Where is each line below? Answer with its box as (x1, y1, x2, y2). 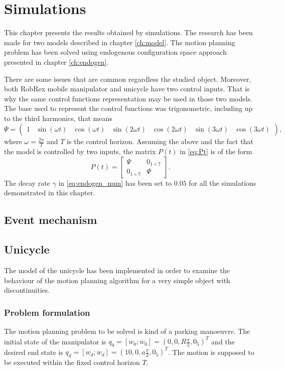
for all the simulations (189, 177, 256, 188)
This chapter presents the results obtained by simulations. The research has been (4, 27, 253, 38)
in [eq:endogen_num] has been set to (58, 177, 172, 188)
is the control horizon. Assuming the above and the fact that (67, 136, 253, 147)
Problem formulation (4, 306, 90, 318)
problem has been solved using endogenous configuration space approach (4, 47, 227, 57)
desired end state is (4, 346, 63, 357)
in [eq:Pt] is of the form (180, 146, 252, 157)
